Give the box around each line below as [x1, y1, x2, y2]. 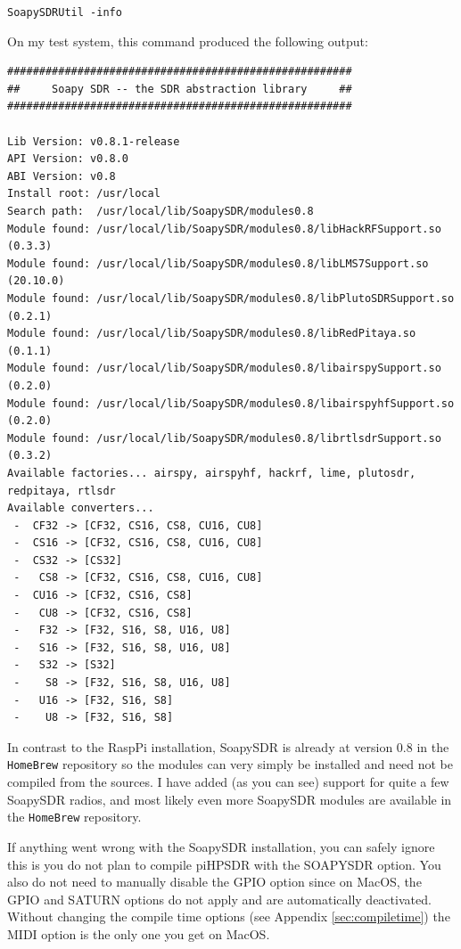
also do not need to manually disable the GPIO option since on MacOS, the [7, 872, 422, 891]
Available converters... [7, 502, 154, 515]
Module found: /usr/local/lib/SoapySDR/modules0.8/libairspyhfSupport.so [7, 397, 455, 410]
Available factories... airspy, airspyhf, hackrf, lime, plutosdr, [7, 466, 416, 479]
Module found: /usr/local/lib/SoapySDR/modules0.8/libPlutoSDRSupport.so [7, 291, 455, 305]
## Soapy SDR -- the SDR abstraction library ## [7, 82, 352, 95]
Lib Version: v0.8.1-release [7, 135, 180, 148]
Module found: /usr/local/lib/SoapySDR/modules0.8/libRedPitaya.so [7, 327, 416, 340]
